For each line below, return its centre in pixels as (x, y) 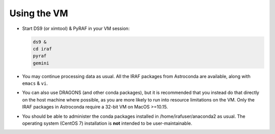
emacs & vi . (35, 83)
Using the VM (39, 13)
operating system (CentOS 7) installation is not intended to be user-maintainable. (107, 123)
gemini (41, 63)
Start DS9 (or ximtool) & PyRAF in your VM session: (76, 28)
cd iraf (42, 49)
